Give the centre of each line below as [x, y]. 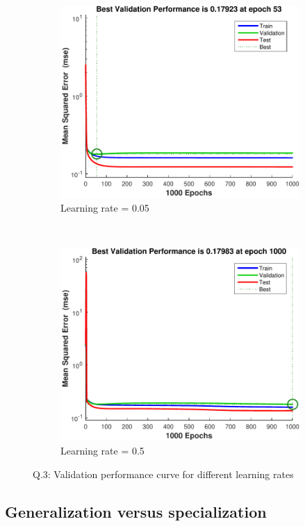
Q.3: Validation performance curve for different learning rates [163, 474]
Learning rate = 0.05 [105, 208]
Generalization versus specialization [136, 511]
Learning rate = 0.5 [102, 451]
